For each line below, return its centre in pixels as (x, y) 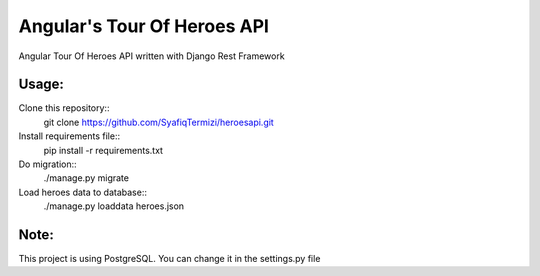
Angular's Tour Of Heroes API (144, 26)
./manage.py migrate (86, 178)
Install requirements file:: (69, 136)
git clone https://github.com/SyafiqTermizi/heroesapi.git (158, 122)
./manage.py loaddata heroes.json (114, 206)
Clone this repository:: (64, 108)
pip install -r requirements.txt (103, 150)
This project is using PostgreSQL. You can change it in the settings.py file (169, 259)
